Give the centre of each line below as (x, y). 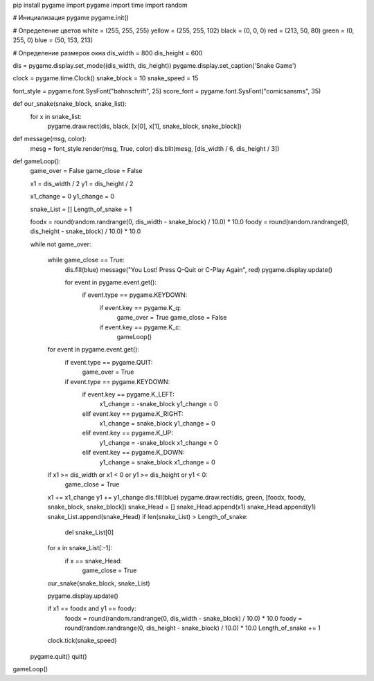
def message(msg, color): (50, 139)
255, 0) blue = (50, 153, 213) (53, 40)
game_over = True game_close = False (172, 318)
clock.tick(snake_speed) (82, 641)
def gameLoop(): (37, 161)
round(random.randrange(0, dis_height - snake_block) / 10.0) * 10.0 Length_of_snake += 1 (193, 628)
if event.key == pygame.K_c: (140, 327)
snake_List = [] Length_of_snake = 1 (81, 209)
